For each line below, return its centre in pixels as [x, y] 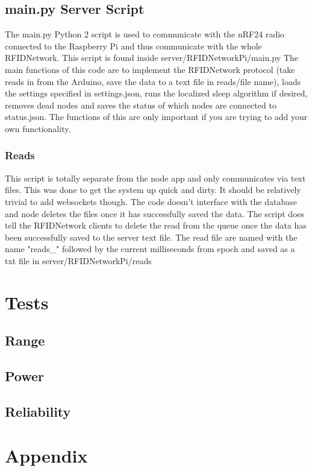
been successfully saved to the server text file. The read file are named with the [151, 237]
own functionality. [38, 128]
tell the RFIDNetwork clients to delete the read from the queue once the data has [156, 225]
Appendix [46, 456]
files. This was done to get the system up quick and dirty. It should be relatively [153, 190]
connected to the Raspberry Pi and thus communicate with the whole [133, 46]
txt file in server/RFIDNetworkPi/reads [78, 260]
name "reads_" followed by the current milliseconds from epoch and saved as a [150, 249]
